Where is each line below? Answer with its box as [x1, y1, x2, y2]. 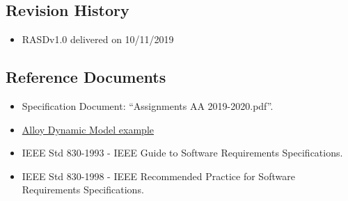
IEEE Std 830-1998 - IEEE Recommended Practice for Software [22, 168, 295, 183]
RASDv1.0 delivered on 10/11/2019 [22, 32, 174, 47]
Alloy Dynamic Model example [22, 122, 154, 136]
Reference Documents [6, 66, 166, 88]
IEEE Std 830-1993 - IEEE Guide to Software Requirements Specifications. [22, 145, 343, 160]
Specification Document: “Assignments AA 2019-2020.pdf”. [22, 99, 274, 113]
